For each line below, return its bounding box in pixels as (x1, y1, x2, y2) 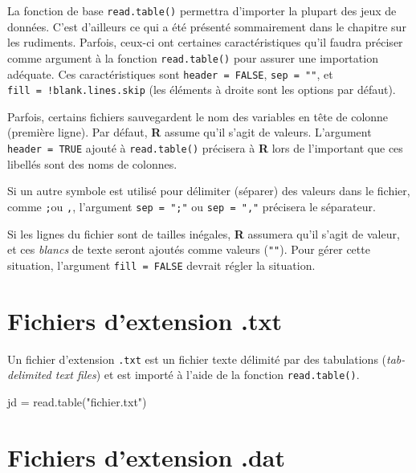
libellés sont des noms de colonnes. (7, 155, 177, 172)
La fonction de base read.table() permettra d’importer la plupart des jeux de (7, 2, 397, 18)
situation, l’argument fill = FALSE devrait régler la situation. (7, 256, 316, 273)
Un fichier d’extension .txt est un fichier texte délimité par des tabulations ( (7, 350, 387, 367)
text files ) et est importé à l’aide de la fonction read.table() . (55, 366, 360, 383)
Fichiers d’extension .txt (7, 304, 282, 336)
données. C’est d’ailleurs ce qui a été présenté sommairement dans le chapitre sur (7, 18, 406, 35)
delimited (7, 366, 51, 383)
